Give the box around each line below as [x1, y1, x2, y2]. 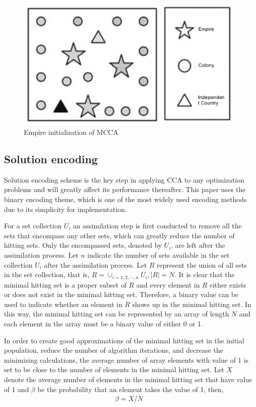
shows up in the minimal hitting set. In [132, 299, 252, 309]
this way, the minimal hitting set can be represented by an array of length [4, 308, 229, 319]
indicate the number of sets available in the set [87, 249, 230, 260]
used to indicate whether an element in [4, 299, 123, 309]
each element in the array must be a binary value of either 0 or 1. [4, 318, 203, 328]
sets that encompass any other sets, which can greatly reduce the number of [4, 230, 235, 240]
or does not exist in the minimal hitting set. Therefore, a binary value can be [4, 289, 239, 300]
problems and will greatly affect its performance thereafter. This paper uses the [4, 184, 246, 195]
